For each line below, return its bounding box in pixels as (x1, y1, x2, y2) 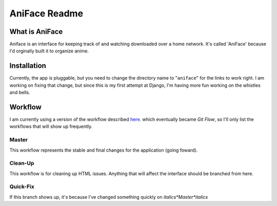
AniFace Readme (9, 8, 84, 19)
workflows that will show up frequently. (9, 123, 93, 129)
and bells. (9, 89, 30, 96)
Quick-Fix (9, 183, 34, 190)
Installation (9, 62, 46, 70)
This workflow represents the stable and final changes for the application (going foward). (9, 147, 198, 153)
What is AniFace (9, 27, 63, 36)
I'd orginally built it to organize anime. (9, 48, 89, 54)
